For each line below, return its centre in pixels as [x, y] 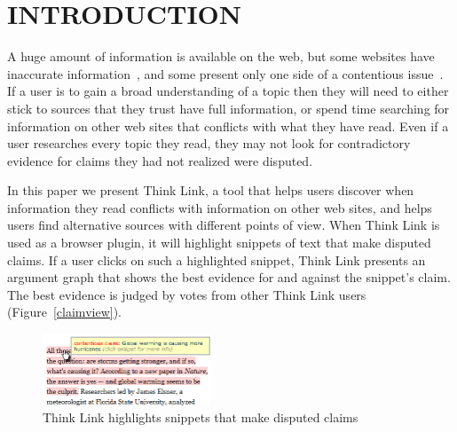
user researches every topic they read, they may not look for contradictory [209, 143]
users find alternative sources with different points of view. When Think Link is [224, 225]
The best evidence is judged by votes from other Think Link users [187, 294]
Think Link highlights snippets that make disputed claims [201, 417]
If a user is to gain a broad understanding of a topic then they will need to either [228, 91]
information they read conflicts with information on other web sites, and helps [220, 207]
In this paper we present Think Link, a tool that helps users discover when [211, 190]
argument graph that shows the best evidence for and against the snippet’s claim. [229, 277]
